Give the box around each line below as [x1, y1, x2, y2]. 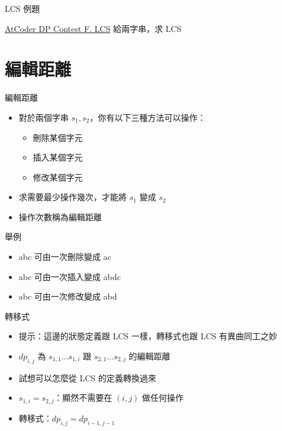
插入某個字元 [33, 151, 83, 163]
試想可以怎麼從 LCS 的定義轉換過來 [18, 371, 156, 384]
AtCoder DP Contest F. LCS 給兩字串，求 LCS [5, 22, 182, 34]
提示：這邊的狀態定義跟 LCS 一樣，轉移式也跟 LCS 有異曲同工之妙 [18, 330, 277, 342]
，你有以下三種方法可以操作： [89, 111, 206, 123]
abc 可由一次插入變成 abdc [18, 270, 121, 282]
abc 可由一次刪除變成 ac [18, 250, 111, 263]
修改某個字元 [33, 171, 83, 183]
